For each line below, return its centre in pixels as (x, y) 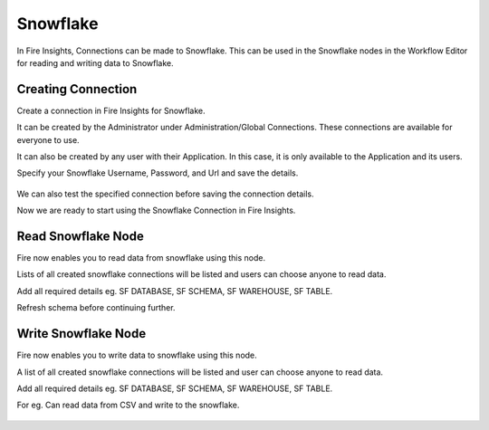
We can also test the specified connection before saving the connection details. (165, 194)
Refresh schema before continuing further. (96, 308)
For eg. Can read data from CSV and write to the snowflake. (128, 405)
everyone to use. (48, 139)
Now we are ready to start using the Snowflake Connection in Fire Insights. (156, 210)
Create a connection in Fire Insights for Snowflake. (111, 110)
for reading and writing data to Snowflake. (95, 62)
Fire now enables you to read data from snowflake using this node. (141, 258)
